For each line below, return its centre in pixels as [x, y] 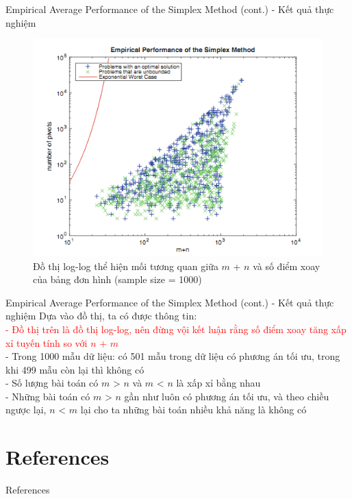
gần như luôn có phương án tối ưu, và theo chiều [227, 396]
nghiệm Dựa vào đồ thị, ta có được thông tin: [101, 316]
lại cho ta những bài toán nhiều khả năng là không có [193, 410]
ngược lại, [26, 410]
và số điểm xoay [287, 266]
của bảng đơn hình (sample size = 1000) [117, 279]
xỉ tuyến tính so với [47, 342]
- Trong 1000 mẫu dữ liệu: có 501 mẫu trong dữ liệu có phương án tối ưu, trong [173, 356]
